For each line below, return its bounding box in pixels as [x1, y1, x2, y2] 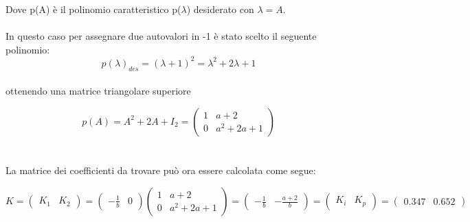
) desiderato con [186, 2, 254, 16]
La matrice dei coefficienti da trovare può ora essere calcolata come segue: [5, 163, 316, 177]
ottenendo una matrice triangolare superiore [5, 84, 191, 98]
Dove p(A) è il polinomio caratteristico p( [5, 2, 181, 16]
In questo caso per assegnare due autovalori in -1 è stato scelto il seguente [5, 29, 317, 43]
